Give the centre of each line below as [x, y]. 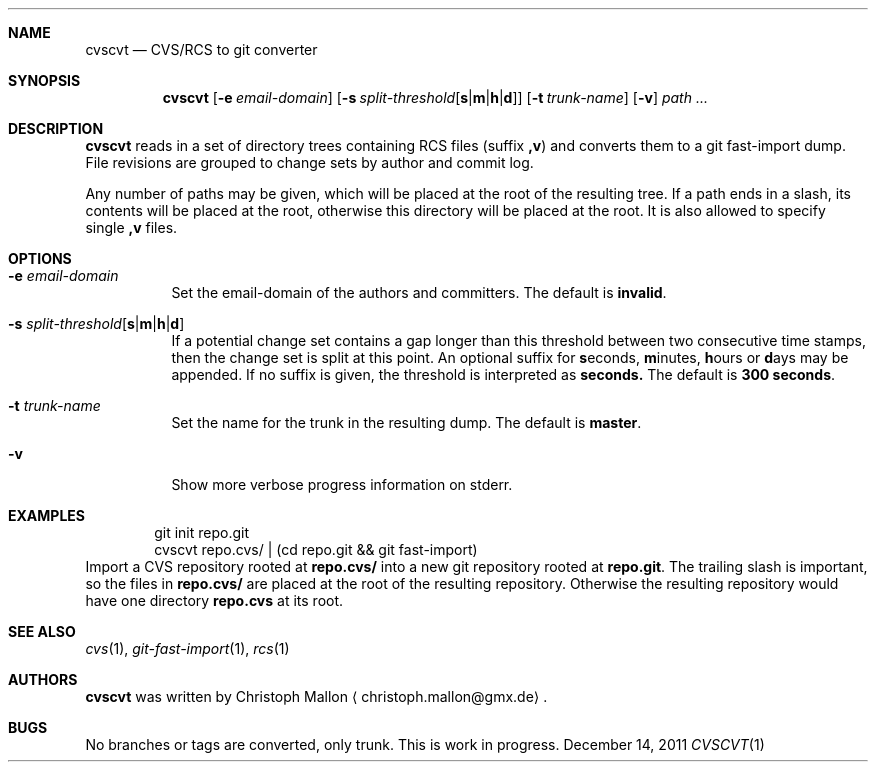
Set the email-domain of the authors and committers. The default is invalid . [419, 292]
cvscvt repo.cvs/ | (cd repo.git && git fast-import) [316, 549]
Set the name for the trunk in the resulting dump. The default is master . [406, 422]
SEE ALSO [42, 631]
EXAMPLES [46, 515]
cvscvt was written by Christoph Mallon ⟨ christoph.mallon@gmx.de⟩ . [316, 696]
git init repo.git [202, 532]
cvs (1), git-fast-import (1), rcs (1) [187, 648]
